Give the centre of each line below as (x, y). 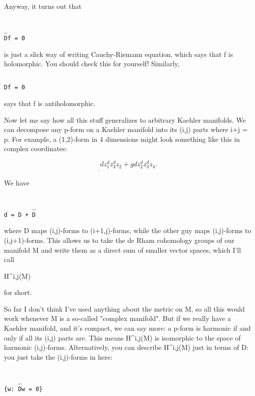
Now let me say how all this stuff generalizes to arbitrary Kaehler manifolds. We (125, 119)
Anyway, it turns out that (43, 6)
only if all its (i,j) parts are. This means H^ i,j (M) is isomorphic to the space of (122, 337)
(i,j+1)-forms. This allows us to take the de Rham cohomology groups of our (119, 240)
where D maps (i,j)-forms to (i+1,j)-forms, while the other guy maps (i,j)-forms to (128, 230)
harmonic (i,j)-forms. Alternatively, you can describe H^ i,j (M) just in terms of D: (126, 347)
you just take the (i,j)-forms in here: (58, 356)
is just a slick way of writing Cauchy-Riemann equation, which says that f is (119, 54)
